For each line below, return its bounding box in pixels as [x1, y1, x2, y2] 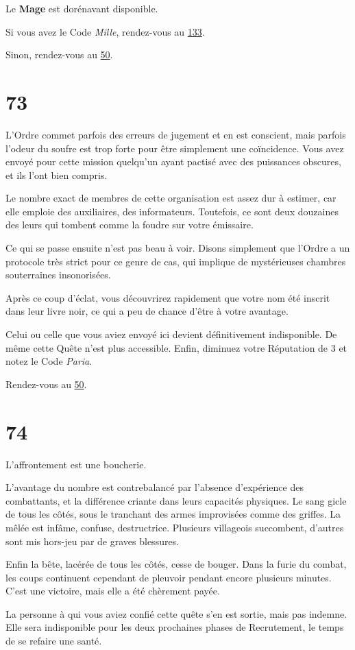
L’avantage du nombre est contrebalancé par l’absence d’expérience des [5, 480, 304, 494]
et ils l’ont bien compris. [5, 167, 108, 182]
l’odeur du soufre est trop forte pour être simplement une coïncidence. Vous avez [5, 141, 344, 155]
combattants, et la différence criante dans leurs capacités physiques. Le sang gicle [5, 493, 347, 507]
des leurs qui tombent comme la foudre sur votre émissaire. [5, 217, 254, 232]
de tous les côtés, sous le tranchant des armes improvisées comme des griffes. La [5, 507, 341, 521]
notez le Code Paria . [5, 354, 93, 368]
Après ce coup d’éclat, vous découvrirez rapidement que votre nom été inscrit [5, 290, 330, 304]
